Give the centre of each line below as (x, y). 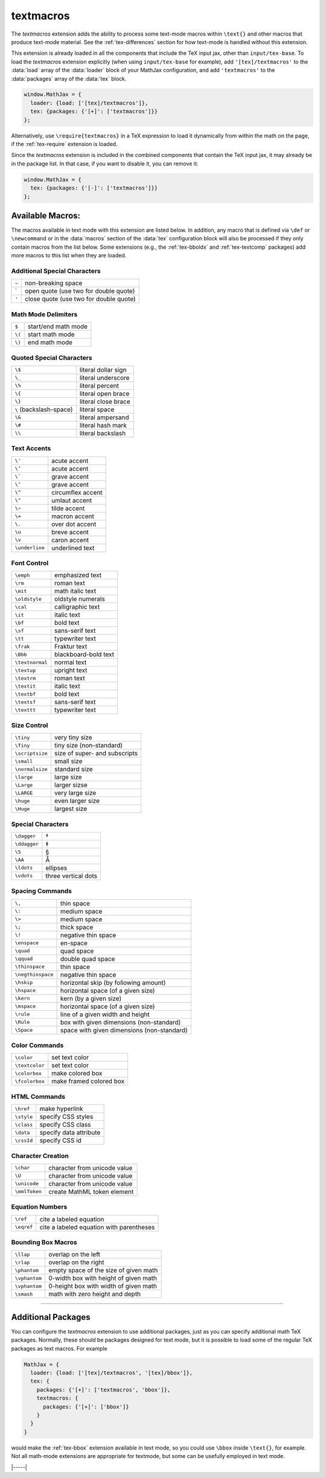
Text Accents (31, 449)
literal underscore (104, 377)
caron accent (70, 540)
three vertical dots (72, 875)
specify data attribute (70, 1133)
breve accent (70, 532)
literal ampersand (104, 417)
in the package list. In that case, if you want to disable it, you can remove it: (105, 164)
